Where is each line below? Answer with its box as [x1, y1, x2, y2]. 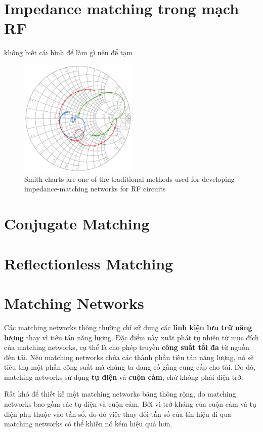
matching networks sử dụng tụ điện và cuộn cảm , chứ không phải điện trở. [4, 371, 243, 382]
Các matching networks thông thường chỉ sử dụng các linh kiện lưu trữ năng [4, 322, 252, 332]
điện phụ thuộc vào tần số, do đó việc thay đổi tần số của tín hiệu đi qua [4, 408, 231, 419]
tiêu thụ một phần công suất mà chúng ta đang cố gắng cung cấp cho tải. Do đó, [4, 362, 255, 372]
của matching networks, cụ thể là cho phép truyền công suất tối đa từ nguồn [4, 342, 249, 352]
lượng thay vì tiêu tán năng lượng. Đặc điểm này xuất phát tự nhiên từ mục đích [4, 332, 259, 342]
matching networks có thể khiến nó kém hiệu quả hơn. [4, 418, 172, 429]
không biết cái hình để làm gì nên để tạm [4, 47, 133, 58]
